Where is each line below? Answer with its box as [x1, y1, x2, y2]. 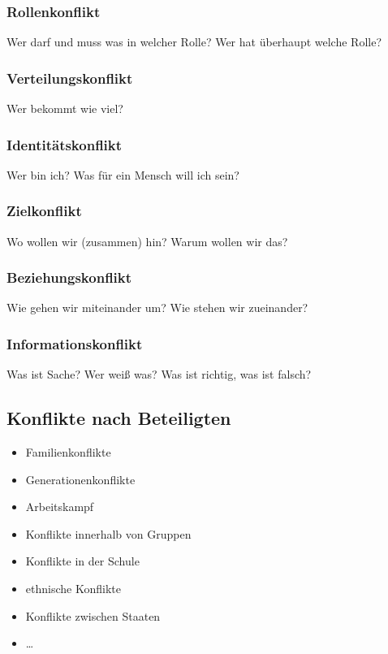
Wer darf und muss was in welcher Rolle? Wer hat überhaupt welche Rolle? [6, 33, 382, 50]
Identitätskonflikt [6, 134, 123, 154]
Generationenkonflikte [25, 470, 136, 487]
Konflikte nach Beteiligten [6, 405, 231, 431]
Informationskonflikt [6, 333, 143, 353]
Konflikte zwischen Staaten [25, 607, 161, 624]
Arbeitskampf [25, 498, 94, 515]
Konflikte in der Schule [25, 552, 140, 570]
